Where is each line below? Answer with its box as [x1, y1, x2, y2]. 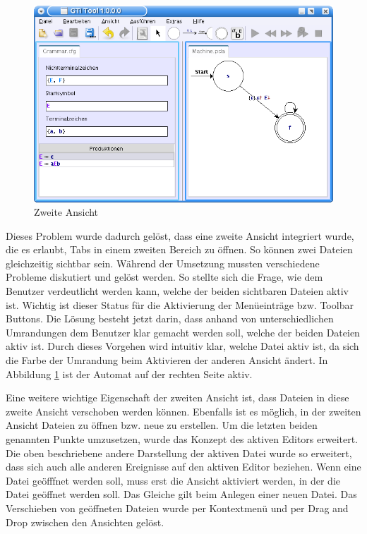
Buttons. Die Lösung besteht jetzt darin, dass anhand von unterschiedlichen [6, 311, 334, 326]
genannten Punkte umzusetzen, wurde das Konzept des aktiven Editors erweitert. [6, 432, 359, 447]
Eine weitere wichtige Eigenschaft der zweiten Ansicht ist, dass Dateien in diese [6, 390, 349, 405]
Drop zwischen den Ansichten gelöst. [6, 514, 164, 529]
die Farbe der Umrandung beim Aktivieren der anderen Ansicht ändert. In [6, 353, 328, 368]
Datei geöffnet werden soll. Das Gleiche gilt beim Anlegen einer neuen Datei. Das [6, 487, 357, 502]
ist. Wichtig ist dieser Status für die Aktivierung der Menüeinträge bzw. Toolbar [6, 297, 354, 312]
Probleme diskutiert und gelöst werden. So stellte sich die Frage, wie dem [6, 269, 323, 284]
